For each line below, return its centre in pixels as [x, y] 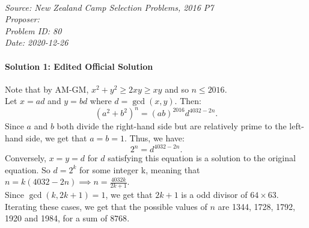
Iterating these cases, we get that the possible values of [106, 206]
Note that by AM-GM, [47, 89]
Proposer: [22, 19]
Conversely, [26, 158]
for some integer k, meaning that [140, 169]
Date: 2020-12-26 [37, 42]
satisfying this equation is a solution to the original [202, 158]
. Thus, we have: [154, 138]
